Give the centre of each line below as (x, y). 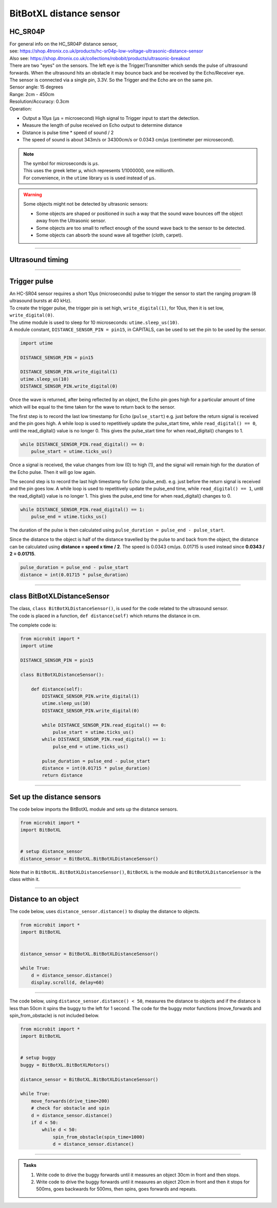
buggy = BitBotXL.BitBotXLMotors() (65, 1065)
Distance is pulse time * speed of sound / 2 (68, 132)
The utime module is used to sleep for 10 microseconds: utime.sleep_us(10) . (94, 322)
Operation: (21, 108)
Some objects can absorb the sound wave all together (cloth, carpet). (110, 235)
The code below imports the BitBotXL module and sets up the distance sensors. (94, 809)
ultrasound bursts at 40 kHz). (41, 301)
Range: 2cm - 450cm (32, 94)
